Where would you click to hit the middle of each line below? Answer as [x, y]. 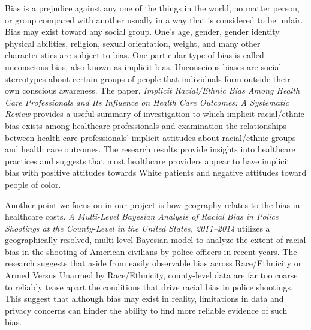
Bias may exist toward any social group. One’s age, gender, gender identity [142, 31]
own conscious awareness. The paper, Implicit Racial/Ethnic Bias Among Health [153, 90]
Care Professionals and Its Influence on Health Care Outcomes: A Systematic [147, 102]
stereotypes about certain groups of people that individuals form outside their [148, 78]
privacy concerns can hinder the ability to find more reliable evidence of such [146, 310]
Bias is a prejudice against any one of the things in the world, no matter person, [152, 8]
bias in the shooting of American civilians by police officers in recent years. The [151, 251]
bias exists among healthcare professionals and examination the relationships [146, 125]
